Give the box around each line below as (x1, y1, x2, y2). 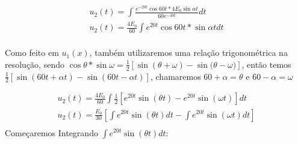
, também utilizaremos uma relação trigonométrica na (89, 46, 288, 59)
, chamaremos (150, 70, 201, 82)
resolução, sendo (5, 58, 64, 70)
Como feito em (5, 46, 59, 59)
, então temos (241, 58, 291, 70)
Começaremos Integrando (5, 126, 98, 139)
